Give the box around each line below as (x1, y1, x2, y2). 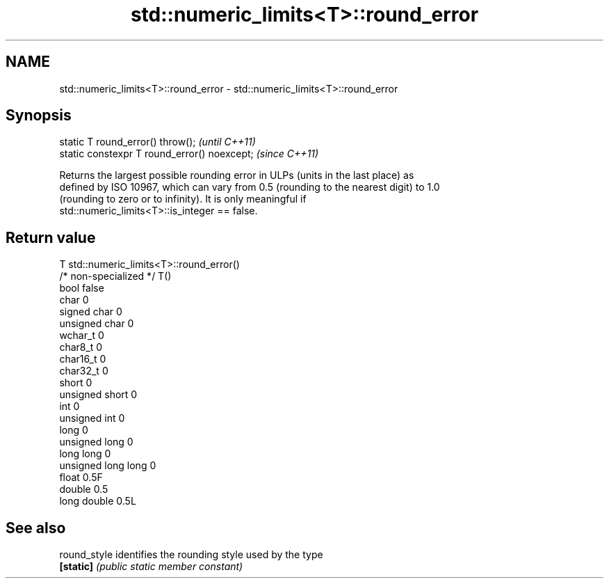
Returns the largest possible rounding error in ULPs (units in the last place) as (59, 169, 414, 182)
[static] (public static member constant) (59, 560, 243, 573)
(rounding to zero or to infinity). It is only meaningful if (59, 193, 307, 205)
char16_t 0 (59, 353, 106, 365)
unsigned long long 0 (59, 459, 156, 472)
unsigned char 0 (59, 317, 134, 330)
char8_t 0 (59, 341, 103, 354)
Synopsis (6, 106, 72, 125)
